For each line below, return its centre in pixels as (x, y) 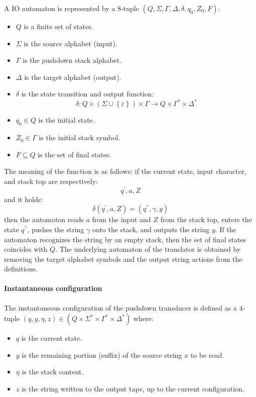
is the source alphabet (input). (71, 43)
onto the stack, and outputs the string (151, 229)
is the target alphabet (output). (73, 77)
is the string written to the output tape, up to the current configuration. (133, 389)
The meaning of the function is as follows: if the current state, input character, (125, 171)
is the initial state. (67, 120)
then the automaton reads (44, 219)
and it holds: (24, 199)
